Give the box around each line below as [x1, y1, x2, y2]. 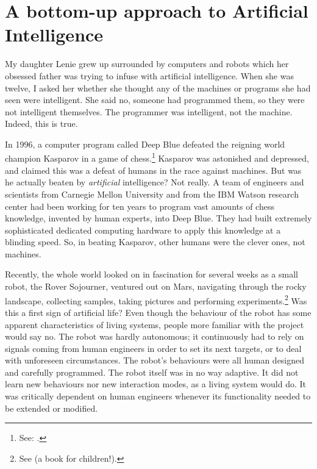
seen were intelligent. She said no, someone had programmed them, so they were [5, 93, 305, 106]
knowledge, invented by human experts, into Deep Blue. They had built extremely [5, 212, 312, 224]
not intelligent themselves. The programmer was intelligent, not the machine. [5, 105, 293, 118]
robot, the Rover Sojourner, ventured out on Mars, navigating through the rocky [5, 280, 307, 293]
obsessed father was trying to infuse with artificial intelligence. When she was [5, 69, 294, 82]
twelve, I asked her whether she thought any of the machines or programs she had [5, 81, 311, 94]
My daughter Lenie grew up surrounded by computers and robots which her [5, 57, 289, 70]
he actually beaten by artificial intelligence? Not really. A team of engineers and [5, 176, 304, 188]
